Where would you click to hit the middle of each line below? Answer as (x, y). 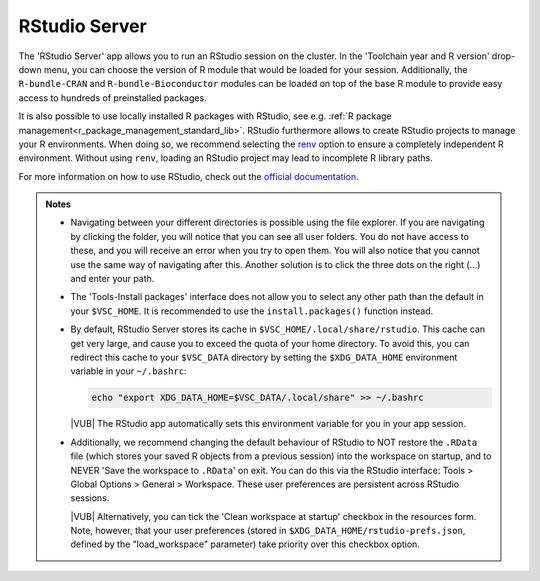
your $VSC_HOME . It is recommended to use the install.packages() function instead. (252, 311)
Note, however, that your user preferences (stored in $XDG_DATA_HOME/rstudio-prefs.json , (268, 531)
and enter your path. (112, 279)
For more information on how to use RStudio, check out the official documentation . (188, 176)
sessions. (90, 498)
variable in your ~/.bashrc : (128, 371)
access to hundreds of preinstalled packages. (112, 97)
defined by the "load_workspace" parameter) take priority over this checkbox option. (245, 544)
